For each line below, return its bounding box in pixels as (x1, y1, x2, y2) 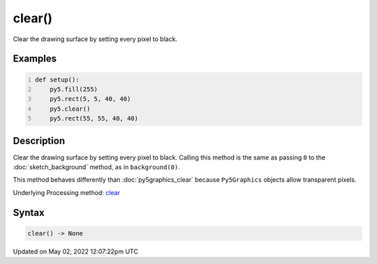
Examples (13, 53, 57, 65)
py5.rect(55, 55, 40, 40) (50, 115, 139, 123)
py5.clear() (50, 104, 91, 113)
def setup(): (35, 75, 80, 84)
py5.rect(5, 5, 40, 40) (50, 95, 131, 103)
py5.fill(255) (50, 85, 98, 93)
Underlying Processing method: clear (13, 188, 120, 196)
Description (13, 134, 66, 146)
